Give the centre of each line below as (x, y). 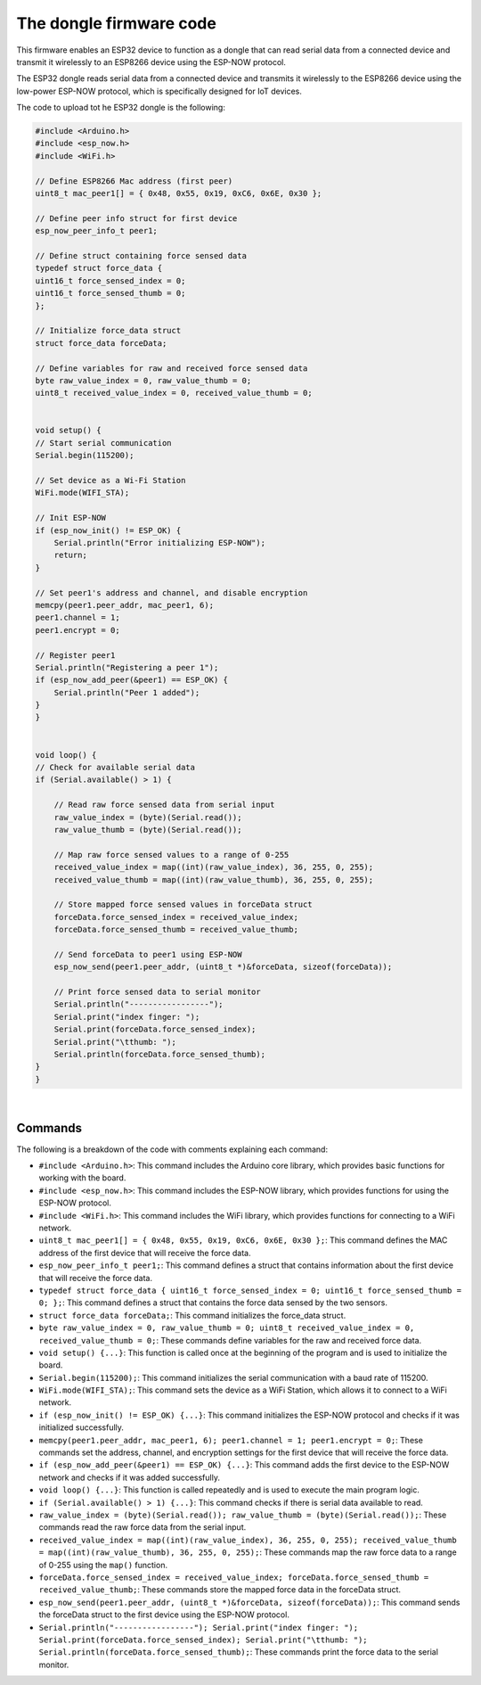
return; (71, 555)
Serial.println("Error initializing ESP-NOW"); (160, 542)
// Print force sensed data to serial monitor (158, 992)
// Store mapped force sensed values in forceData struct (183, 904)
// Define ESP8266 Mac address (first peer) (134, 181)
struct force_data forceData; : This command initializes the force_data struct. (192, 1315)
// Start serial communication (104, 443)
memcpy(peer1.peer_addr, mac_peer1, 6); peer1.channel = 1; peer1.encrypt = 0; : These (231, 1440)
